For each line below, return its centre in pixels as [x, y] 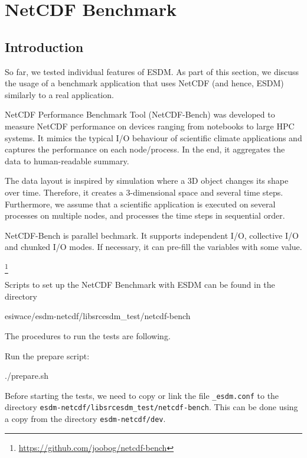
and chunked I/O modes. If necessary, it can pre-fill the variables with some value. [153, 247]
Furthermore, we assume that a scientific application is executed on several [140, 204]
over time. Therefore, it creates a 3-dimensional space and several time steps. [144, 192]
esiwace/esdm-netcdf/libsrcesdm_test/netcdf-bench [98, 316]
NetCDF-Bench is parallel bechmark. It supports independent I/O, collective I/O [152, 235]
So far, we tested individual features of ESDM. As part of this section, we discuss [152, 71]
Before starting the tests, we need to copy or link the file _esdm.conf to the [142, 395]
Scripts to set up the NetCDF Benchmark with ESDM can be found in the [140, 285]
